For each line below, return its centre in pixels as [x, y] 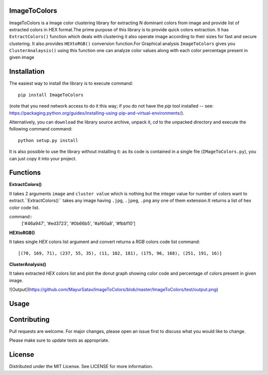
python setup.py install [48, 140]
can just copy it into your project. [43, 158]
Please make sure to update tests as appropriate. [59, 340]
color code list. [24, 207]
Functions [25, 173]
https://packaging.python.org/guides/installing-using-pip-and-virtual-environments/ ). [97, 113]
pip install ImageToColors [51, 95]
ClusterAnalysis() [28, 264]
